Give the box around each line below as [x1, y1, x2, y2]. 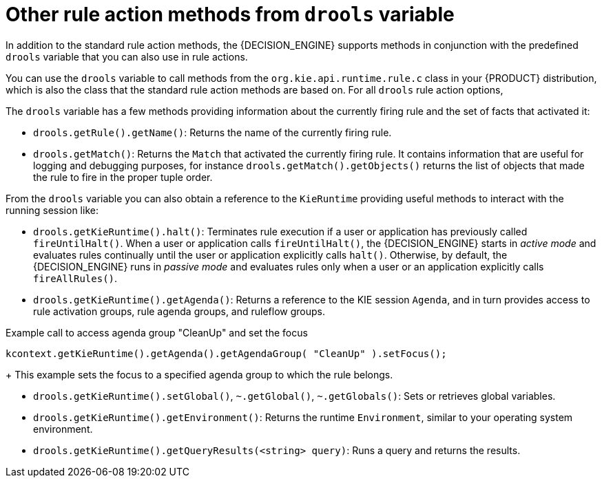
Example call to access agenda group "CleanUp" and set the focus [6, 326, 308, 339]
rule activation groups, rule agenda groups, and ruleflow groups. [33, 305, 325, 317]
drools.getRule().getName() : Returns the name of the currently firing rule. [33, 126, 392, 138]
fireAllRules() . [33, 272, 118, 284]
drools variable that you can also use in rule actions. [6, 50, 248, 63]
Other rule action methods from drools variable [6, 3, 455, 26]
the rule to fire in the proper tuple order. [33, 171, 213, 183]
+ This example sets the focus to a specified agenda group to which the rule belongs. [6, 368, 393, 380]
